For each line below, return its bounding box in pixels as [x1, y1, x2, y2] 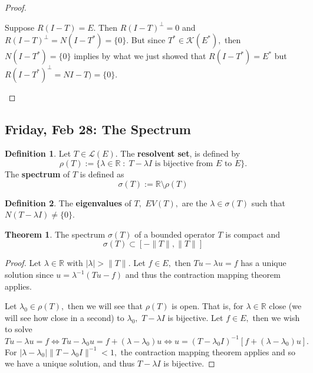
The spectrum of [5, 168, 70, 180]
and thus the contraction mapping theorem [125, 268, 281, 281]
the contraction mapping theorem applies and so [120, 345, 295, 358]
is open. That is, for [172, 300, 243, 312]
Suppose [5, 21, 35, 33]
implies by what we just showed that [74, 50, 206, 62]
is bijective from [154, 160, 213, 168]
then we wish [252, 311, 300, 323]
